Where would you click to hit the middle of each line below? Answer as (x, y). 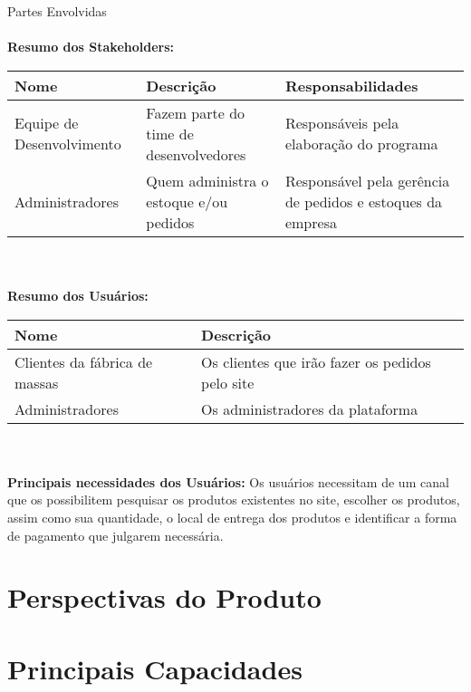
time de (170, 133)
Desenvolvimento (68, 144)
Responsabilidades (351, 85)
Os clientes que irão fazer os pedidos (316, 361)
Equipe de (47, 123)
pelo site (228, 382)
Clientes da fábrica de (84, 361)
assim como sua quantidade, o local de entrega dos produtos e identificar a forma (232, 517)
